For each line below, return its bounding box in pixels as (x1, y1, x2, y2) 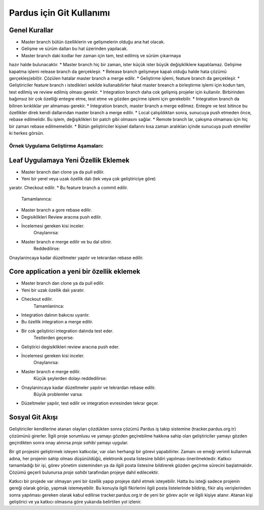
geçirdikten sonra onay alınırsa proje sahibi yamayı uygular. (9, 439, 129, 445)
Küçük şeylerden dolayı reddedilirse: (33, 375, 107, 382)
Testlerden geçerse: (33, 335, 74, 340)
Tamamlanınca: (21, 196, 52, 202)
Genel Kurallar (9, 26, 54, 34)
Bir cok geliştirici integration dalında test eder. (21, 328, 114, 334)
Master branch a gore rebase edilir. (21, 207, 92, 213)
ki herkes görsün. (9, 130, 44, 136)
